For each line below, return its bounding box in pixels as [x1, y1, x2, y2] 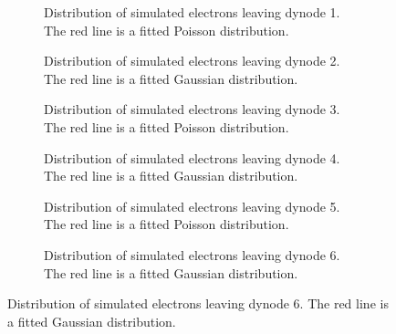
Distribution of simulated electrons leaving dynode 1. [44, 3, 340, 21]
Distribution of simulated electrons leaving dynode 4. [44, 148, 340, 167]
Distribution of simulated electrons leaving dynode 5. [44, 196, 340, 215]
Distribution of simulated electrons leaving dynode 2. [44, 51, 340, 70]
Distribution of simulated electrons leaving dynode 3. [44, 99, 340, 119]
